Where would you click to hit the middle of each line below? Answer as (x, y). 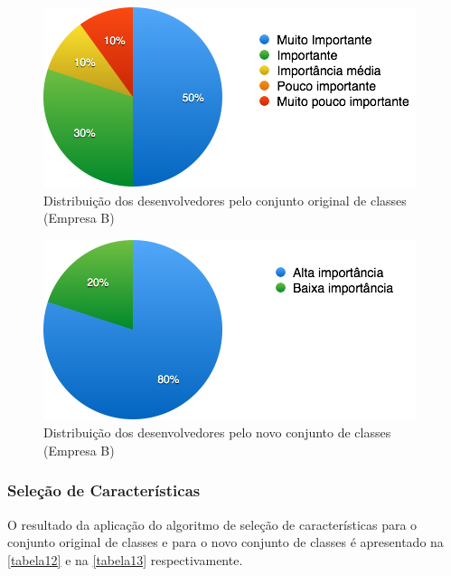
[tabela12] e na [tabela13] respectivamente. (125, 559)
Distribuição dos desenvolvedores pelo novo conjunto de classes (217, 432)
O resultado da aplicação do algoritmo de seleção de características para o (212, 524)
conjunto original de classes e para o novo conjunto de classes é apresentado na (225, 542)
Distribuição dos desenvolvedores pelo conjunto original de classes (225, 200)
